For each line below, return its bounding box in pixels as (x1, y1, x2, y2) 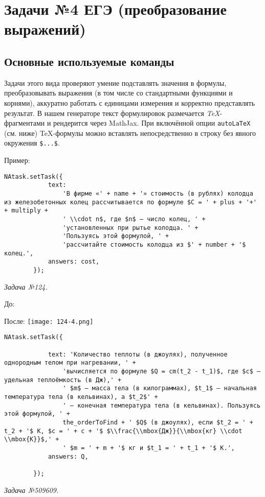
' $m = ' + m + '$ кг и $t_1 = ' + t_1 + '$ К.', (62, 444, 235, 452)
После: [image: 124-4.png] (4, 315, 94, 326)
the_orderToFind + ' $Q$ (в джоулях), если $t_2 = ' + (62, 418, 253, 426)
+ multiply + (4, 207, 48, 215)
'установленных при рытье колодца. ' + (62, 224, 198, 231)
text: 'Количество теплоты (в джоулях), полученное (48, 350, 228, 358)
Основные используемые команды (4, 53, 174, 69)
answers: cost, (48, 258, 100, 266)
